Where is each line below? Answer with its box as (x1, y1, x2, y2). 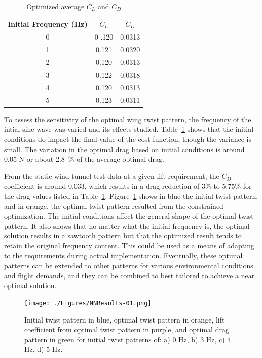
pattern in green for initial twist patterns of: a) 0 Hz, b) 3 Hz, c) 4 (24, 334, 231, 344)
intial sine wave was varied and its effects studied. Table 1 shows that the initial (4, 124, 254, 134)
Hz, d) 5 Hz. (24, 344, 63, 354)
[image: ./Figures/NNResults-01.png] (24, 299, 152, 307)
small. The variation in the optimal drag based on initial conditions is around (4, 144, 245, 154)
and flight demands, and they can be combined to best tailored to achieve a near (4, 270, 255, 280)
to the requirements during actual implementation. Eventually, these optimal (4, 250, 243, 261)
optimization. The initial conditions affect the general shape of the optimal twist (4, 210, 254, 221)
